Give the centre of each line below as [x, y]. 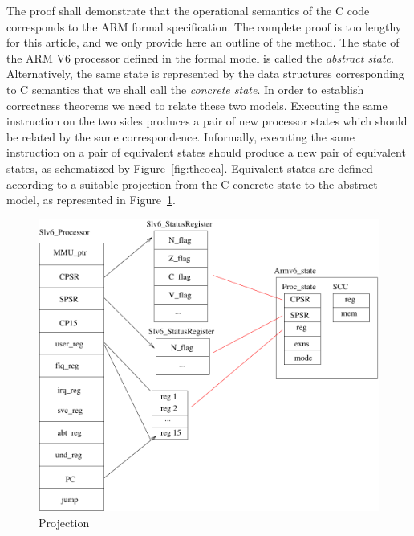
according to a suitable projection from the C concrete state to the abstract [192, 184]
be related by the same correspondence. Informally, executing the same [181, 136]
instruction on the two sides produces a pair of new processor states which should [207, 121]
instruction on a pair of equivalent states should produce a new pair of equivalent [206, 152]
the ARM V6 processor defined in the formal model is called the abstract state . [200, 57]
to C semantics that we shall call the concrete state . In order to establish [185, 89]
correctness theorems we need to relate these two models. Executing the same [197, 105]
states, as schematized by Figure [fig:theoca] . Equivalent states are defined [190, 168]
